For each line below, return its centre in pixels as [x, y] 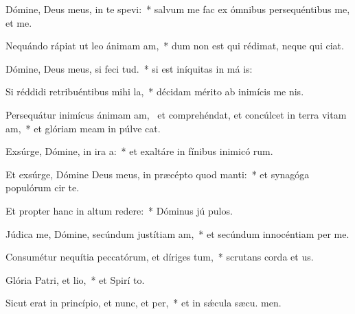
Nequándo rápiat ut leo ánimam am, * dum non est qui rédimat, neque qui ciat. [175, 46]
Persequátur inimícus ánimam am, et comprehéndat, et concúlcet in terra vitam [176, 114]
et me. [19, 22]
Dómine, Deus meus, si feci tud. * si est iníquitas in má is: [129, 68]
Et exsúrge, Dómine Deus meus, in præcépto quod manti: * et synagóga [158, 174]
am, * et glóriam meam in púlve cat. [83, 128]
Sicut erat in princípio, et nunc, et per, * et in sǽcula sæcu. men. [144, 303]
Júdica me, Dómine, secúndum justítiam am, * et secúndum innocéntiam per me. [177, 233]
